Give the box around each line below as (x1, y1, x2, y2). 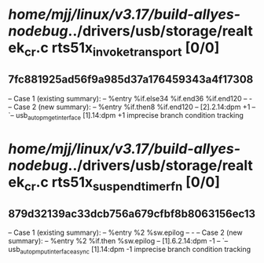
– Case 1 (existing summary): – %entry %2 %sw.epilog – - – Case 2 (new (8, 228, 243, 237)
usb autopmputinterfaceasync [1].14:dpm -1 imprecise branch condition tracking (8, 244, 251, 256)
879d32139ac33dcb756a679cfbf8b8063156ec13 (8, 206, 256, 221)
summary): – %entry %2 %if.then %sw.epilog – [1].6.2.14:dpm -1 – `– (8, 236, 229, 245)
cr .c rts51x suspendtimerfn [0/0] (24, 173, 221, 194)
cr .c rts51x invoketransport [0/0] (24, 39, 220, 60)
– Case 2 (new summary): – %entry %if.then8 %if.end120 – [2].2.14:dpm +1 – (8, 102, 256, 111)
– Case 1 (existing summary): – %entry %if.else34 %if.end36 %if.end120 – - (8, 93, 253, 103)
